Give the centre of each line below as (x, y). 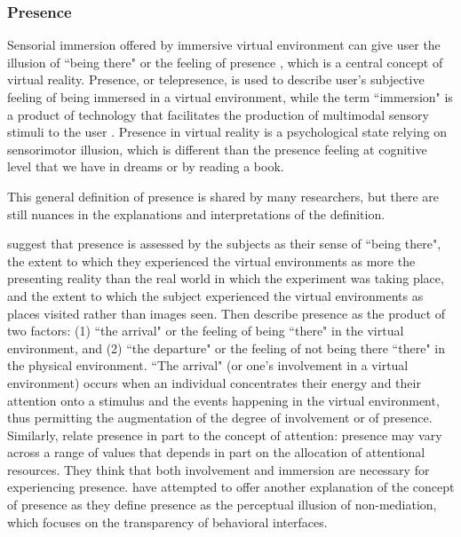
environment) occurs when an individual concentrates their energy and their (214, 382)
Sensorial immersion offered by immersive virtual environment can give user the (224, 45)
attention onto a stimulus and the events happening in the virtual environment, (223, 400)
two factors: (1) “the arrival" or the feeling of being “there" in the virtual (206, 331)
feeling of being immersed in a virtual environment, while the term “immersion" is (230, 97)
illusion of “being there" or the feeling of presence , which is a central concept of (225, 62)
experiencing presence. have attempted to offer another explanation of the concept (231, 487)
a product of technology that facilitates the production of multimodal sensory (218, 114)
